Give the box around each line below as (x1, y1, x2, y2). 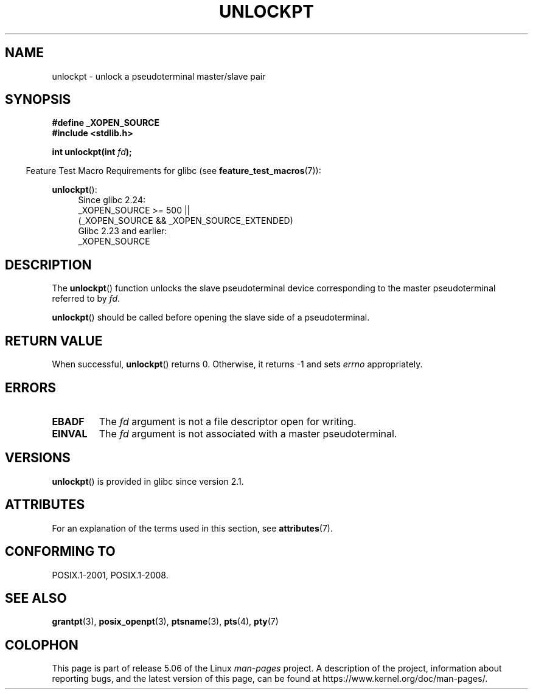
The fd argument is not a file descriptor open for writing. (99, 415, 357, 428)
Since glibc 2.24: (78, 195, 145, 206)
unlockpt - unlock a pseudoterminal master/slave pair (52, 71, 266, 82)
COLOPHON (5, 637, 78, 653)
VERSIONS (5, 450, 71, 466)
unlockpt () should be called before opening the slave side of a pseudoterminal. (52, 312, 370, 323)
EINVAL (52, 427, 88, 440)
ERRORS (5, 380, 57, 395)
